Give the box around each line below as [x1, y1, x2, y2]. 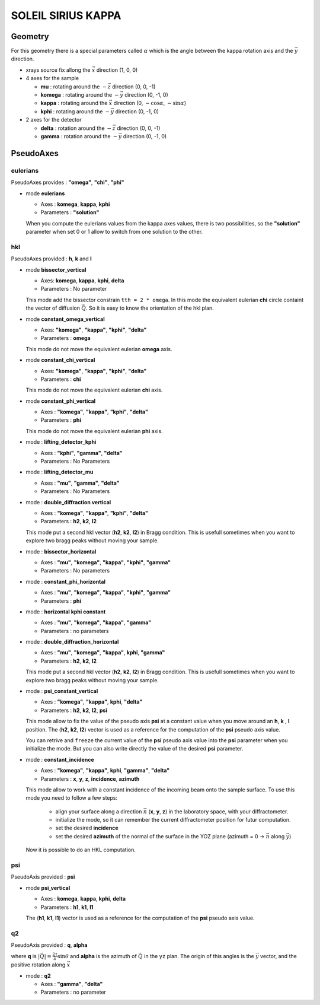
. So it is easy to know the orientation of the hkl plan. [86, 304, 215, 311]
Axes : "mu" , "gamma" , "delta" [40, 479, 120, 486]
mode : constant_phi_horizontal [25, 578, 106, 585]
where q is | [11, 952, 40, 959]
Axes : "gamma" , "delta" [40, 980, 103, 987]
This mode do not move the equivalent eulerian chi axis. [25, 386, 163, 394]
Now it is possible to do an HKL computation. [25, 846, 136, 854]
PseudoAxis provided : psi [11, 873, 75, 880]
